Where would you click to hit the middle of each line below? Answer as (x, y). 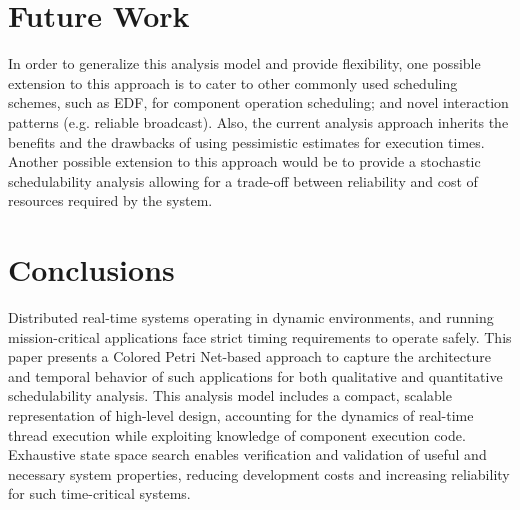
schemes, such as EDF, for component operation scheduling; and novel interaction (258, 102)
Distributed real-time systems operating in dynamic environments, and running (251, 317)
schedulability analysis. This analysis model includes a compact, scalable (230, 395)
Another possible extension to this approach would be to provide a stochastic (244, 161)
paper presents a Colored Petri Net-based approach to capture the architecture (249, 356)
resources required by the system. (110, 200)
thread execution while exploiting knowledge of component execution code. (237, 434)
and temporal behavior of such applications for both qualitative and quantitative (255, 375)
